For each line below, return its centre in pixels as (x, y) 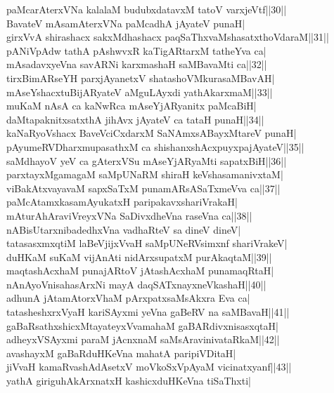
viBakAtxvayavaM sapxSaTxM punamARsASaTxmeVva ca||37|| (143, 188)
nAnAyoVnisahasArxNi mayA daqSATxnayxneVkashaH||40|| (136, 284)
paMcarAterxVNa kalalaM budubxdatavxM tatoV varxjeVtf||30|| (147, 9)
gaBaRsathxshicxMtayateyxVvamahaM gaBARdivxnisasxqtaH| (142, 325)
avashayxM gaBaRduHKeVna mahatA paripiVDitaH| (121, 353)
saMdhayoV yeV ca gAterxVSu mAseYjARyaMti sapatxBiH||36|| (147, 160)
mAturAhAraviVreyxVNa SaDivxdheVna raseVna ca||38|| (129, 215)
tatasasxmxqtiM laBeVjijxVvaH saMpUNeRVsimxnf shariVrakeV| (147, 243)
